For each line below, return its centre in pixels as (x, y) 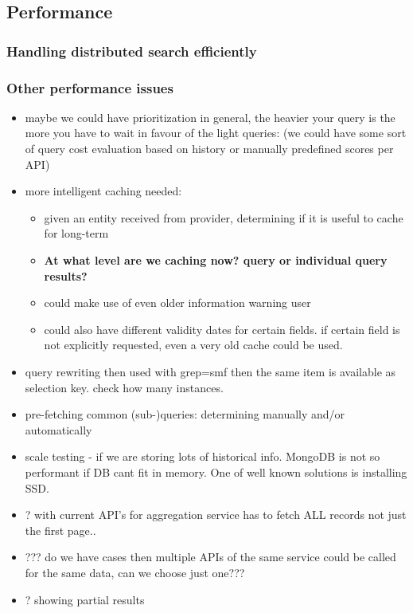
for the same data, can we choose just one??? (135, 572)
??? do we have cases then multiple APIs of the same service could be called (210, 557)
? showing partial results (85, 599)
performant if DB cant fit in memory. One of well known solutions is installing (216, 472)
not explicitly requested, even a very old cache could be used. (193, 345)
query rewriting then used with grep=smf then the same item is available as (210, 371)
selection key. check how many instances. (124, 387)
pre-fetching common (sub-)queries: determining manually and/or (185, 414)
